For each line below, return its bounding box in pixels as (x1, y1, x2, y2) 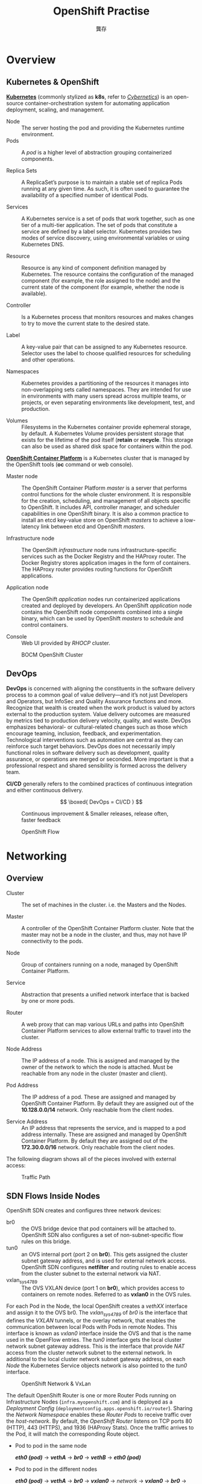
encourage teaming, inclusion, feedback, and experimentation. (6, 729, 162, 737)
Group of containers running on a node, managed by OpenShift (21, 960, 178, 968)
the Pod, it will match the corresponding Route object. (6, 1430, 140, 1437)
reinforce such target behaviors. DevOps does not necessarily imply (6, 743, 175, 750)
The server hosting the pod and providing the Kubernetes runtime (21, 124, 185, 131)
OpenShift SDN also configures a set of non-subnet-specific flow (21, 1232, 184, 1239)
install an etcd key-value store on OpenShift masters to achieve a (21, 516, 183, 524)
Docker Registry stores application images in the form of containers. (21, 559, 191, 566)
